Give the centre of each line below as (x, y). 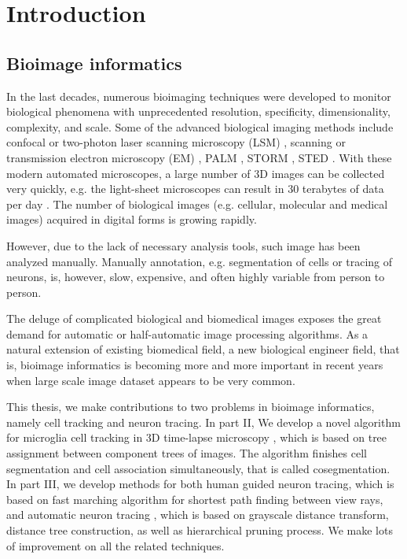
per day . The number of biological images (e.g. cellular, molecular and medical (197, 204)
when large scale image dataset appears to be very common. (151, 380)
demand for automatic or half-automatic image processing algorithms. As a (187, 333)
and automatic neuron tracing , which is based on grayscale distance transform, (198, 515)
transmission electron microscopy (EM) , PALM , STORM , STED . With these (199, 157)
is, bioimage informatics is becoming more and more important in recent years (195, 365)
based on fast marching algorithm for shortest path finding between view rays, (195, 499)
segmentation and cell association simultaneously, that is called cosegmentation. (198, 468)
